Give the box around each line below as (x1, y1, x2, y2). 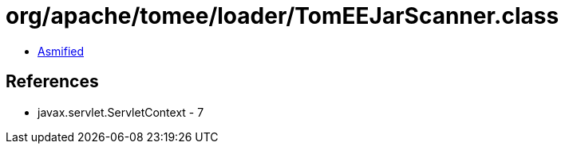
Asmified (38, 44, 85, 58)
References (6, 71, 99, 92)
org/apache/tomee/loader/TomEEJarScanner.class (6, 2, 559, 29)
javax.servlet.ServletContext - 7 (38, 105, 204, 119)
